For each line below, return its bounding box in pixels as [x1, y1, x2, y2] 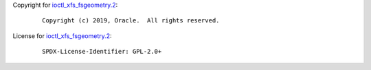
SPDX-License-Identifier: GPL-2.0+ [42, 48, 162, 56]
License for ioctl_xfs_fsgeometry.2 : [12, 31, 113, 40]
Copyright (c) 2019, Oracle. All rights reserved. [42, 17, 220, 24]
